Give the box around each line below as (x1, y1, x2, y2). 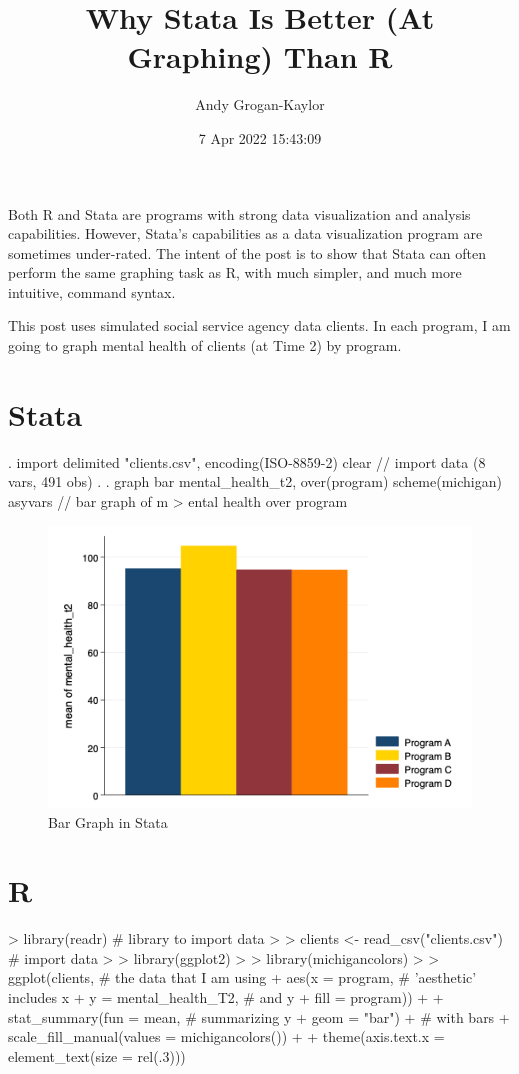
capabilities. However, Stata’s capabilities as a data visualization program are (8, 223, 483, 244)
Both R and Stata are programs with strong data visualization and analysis (8, 203, 471, 224)
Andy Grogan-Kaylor (195, 94, 325, 115)
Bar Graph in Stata (48, 811, 168, 832)
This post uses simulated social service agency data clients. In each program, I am (8, 315, 511, 336)
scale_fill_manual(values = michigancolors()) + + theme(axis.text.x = (8, 1026, 445, 1047)
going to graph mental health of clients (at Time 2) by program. (8, 335, 402, 356)
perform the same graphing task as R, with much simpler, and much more (8, 262, 462, 283)
